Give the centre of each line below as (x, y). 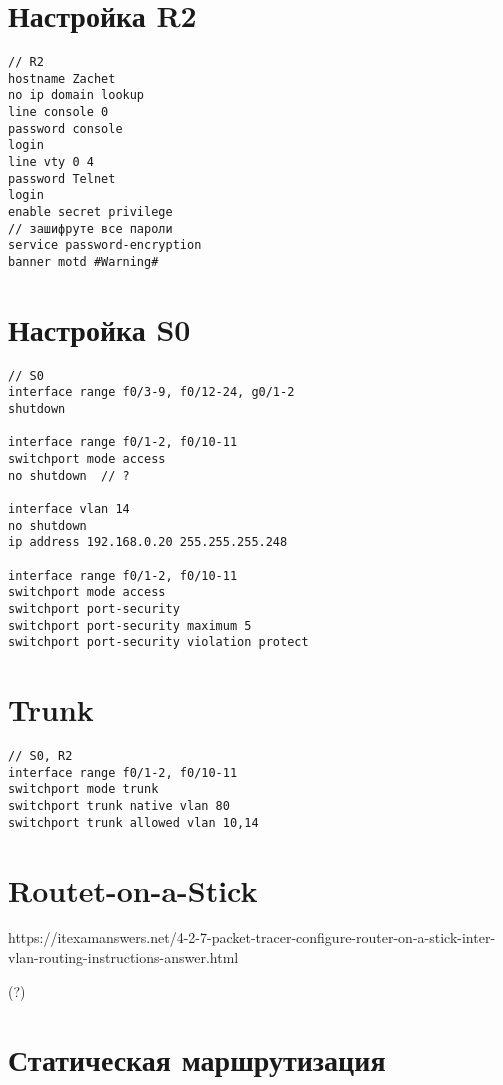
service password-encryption (105, 245)
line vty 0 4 (51, 162)
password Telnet (62, 178)
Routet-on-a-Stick (133, 889)
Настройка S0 (99, 328)
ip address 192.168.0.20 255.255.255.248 (148, 542)
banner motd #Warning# (83, 262)
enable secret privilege (90, 212)
